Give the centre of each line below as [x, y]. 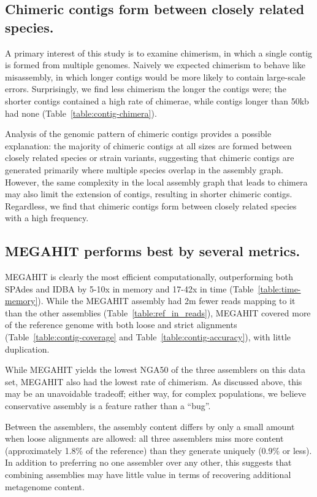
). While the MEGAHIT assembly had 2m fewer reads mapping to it [166, 301]
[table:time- [279, 288]
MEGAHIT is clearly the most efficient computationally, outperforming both [149, 277]
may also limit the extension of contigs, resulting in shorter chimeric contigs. [149, 194]
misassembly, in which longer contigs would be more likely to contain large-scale [155, 76]
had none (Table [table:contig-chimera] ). [81, 113]
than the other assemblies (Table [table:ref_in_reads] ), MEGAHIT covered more [158, 312]
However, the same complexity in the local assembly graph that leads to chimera [156, 182]
